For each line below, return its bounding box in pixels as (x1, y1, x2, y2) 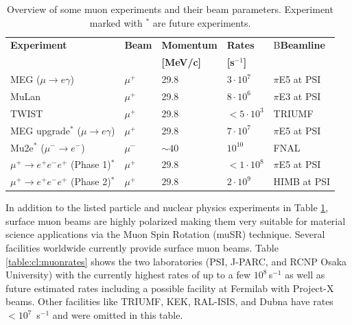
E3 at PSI (279, 88, 321, 103)
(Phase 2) (71, 174, 111, 189)
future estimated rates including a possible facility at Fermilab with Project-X (5, 280, 334, 295)
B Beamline (273, 38, 325, 52)
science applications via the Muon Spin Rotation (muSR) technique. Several (5, 227, 325, 241)
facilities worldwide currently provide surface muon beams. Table (5, 241, 279, 255)
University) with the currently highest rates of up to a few (5, 267, 250, 282)
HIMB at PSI (273, 174, 331, 189)
